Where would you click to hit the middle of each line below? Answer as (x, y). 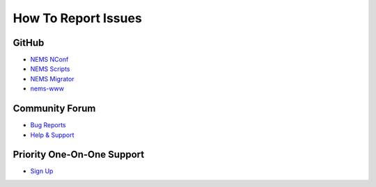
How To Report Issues (77, 18)
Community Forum (54, 109)
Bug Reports (48, 125)
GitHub (29, 43)
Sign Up (42, 171)
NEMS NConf (49, 60)
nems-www (47, 89)
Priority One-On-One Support (79, 155)
